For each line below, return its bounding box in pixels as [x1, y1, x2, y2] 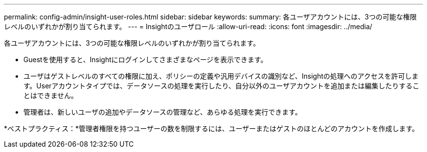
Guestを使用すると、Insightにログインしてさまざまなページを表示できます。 [23, 55, 268, 64]
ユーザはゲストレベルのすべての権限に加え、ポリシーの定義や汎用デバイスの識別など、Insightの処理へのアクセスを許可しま [23, 72, 419, 80]
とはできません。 [23, 91, 78, 100]
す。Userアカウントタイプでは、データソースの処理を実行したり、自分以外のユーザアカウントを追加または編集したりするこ [23, 82, 420, 90]
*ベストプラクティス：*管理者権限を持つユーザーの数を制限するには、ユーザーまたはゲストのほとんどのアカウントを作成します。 [4, 124, 419, 133]
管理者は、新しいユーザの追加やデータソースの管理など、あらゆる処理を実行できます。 [23, 108, 302, 116]
